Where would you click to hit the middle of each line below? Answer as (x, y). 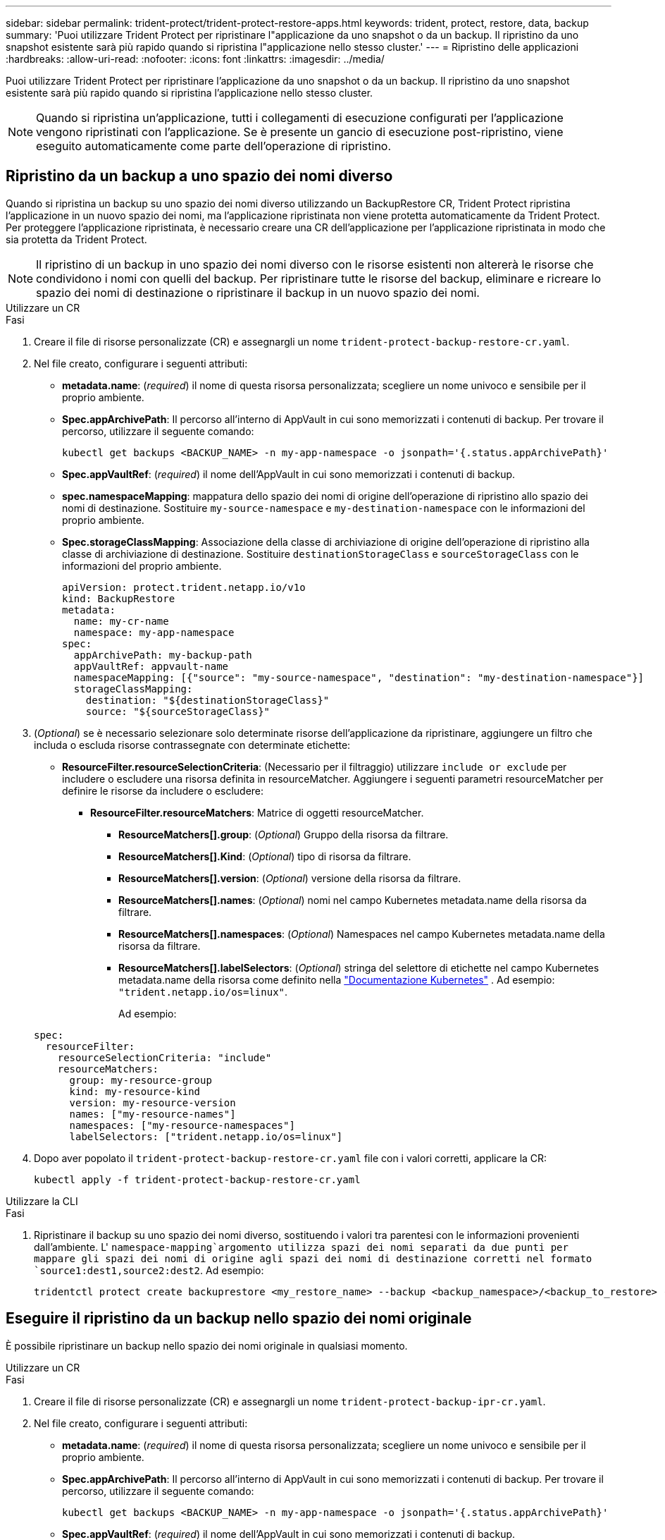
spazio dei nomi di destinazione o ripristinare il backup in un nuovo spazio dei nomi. (258, 292)
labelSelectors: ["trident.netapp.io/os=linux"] (206, 1136)
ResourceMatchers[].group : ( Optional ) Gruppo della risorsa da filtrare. (284, 834)
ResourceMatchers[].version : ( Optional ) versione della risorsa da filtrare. (290, 878)
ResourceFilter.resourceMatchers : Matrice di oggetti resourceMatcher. (257, 812)
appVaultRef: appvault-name (151, 666)
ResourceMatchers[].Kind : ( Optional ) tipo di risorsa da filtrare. (265, 856)
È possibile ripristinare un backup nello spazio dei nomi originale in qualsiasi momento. (207, 1345)
